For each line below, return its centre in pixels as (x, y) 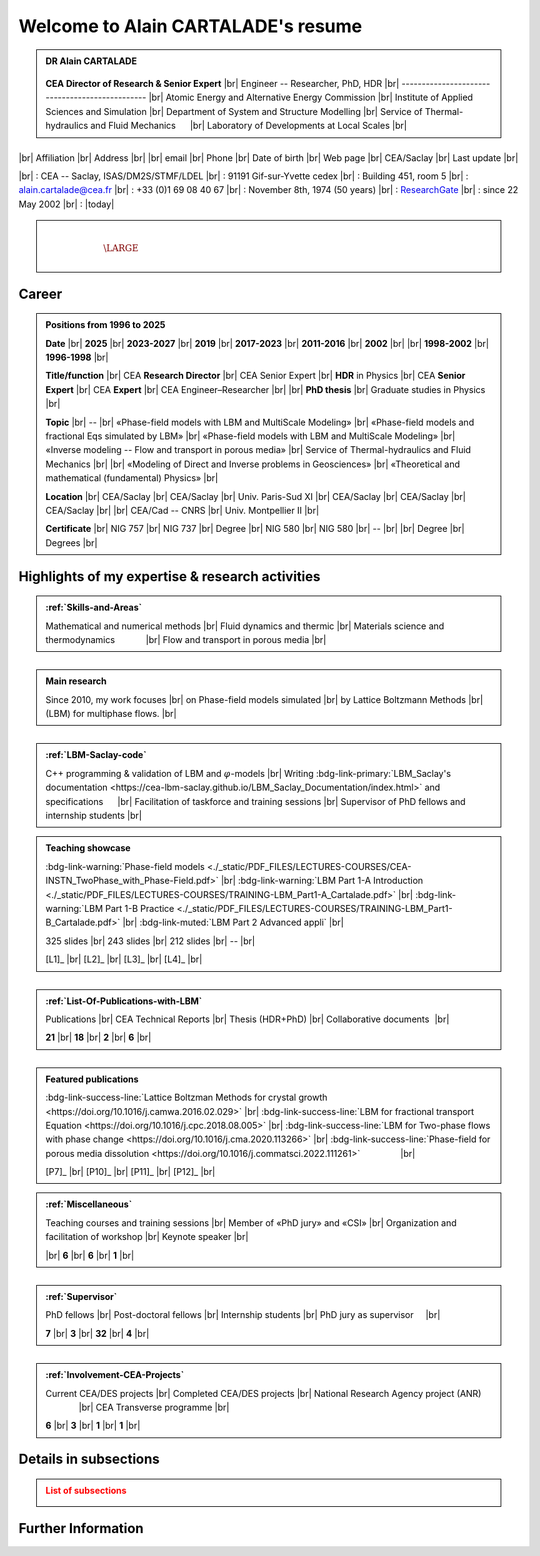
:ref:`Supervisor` (81, 1297)
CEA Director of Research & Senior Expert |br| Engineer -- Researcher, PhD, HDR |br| (222, 83)
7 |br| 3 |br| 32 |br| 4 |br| (97, 1333)
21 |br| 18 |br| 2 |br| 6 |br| (98, 1037)
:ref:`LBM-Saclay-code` (96, 755)
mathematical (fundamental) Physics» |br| (132, 478)
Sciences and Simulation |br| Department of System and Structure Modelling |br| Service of (234, 111)
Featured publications (92, 1079)
